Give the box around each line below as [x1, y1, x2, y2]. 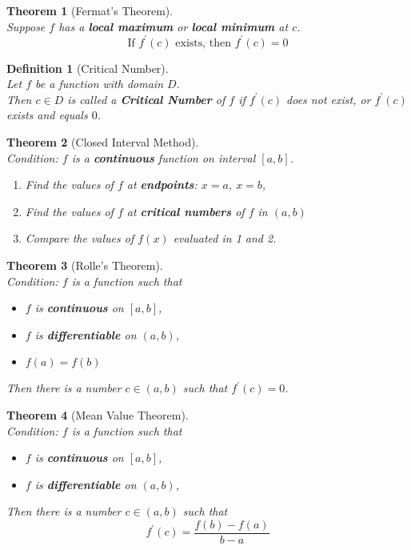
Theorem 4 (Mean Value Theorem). [6, 407, 189, 423]
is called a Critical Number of [67, 90, 225, 107]
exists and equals [6, 106, 88, 123]
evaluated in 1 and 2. [173, 230, 277, 247]
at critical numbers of [126, 203, 245, 219]
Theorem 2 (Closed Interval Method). [6, 134, 199, 151]
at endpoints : [126, 176, 198, 193]
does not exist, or [286, 90, 371, 107]
